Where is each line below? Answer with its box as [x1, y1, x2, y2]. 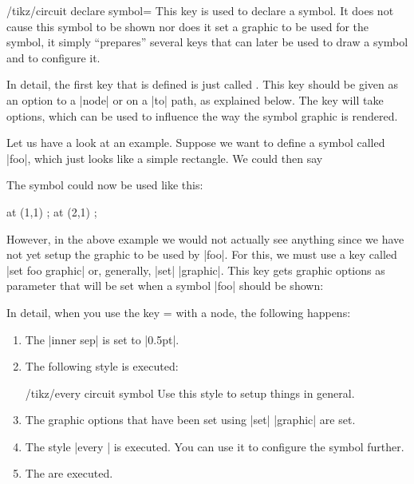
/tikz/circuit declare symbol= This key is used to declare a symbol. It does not [6, 2, 394, 18]
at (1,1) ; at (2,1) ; [6, 203, 97, 220]
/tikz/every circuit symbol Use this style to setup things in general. [25, 384, 355, 401]
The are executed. [25, 465, 113, 482]
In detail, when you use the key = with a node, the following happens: [6, 303, 351, 320]
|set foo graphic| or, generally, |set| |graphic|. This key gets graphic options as [6, 261, 385, 278]
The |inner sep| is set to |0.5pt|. [25, 331, 179, 347]
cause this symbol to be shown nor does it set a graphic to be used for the [6, 18, 369, 34]
